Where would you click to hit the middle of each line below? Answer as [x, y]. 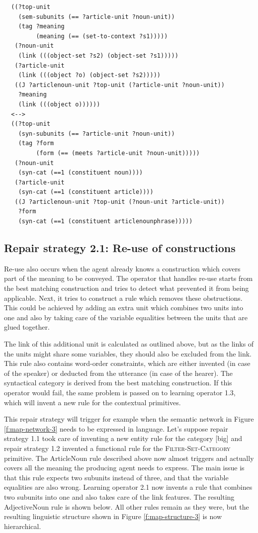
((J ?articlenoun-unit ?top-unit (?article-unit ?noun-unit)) [120, 85]
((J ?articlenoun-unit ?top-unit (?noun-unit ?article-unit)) [120, 202]
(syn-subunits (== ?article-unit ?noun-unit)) [96, 133]
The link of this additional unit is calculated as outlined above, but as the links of [129, 344]
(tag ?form [36, 143]
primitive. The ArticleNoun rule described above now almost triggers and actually [129, 458]
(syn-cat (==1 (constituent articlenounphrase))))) [105, 222]
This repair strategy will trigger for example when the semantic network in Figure [129, 419]
